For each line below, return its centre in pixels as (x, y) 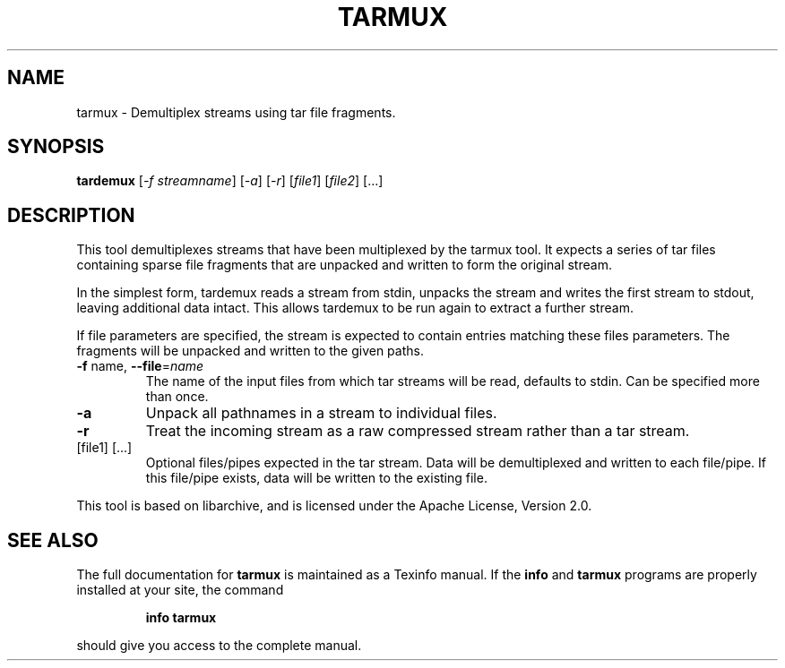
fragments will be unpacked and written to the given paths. (250, 351)
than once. (177, 397)
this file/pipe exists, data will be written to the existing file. (316, 478)
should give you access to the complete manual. (219, 646)
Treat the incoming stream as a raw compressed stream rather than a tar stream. (418, 431)
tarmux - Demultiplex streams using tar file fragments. (236, 112)
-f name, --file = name (140, 366)
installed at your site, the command (180, 590)
